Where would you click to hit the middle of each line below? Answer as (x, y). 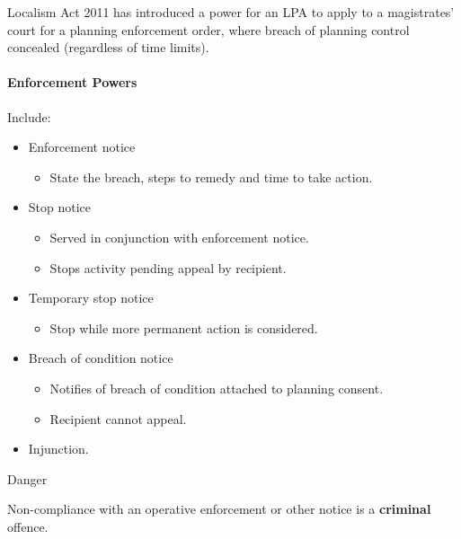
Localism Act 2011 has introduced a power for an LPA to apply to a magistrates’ (231, 12)
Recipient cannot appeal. (118, 418)
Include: (29, 116)
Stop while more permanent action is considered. (184, 327)
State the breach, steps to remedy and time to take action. (211, 177)
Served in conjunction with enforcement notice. (179, 237)
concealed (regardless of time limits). (108, 47)
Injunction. (58, 449)
